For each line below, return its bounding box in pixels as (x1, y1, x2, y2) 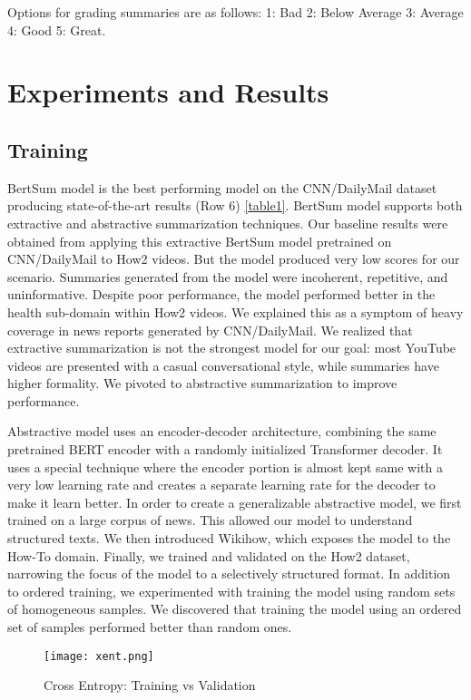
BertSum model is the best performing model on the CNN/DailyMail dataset (7, 178, 437, 197)
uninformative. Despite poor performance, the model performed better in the (7, 285, 436, 304)
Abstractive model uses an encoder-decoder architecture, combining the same (7, 422, 437, 441)
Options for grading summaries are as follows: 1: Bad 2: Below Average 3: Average (7, 3, 464, 21)
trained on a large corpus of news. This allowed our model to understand (7, 510, 413, 530)
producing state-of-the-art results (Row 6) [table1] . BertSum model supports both (7, 196, 463, 215)
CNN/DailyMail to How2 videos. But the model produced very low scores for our (7, 249, 460, 268)
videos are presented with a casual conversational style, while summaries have (7, 355, 439, 374)
